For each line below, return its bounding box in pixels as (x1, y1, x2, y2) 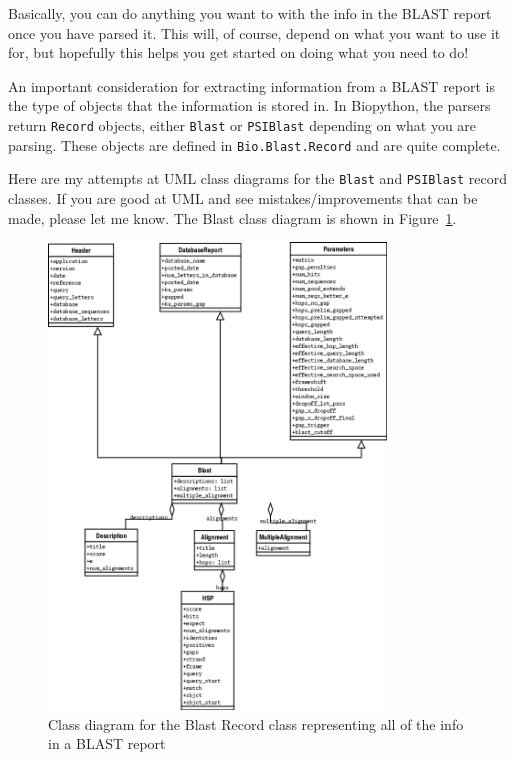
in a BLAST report (48, 733, 166, 754)
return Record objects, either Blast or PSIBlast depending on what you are (8, 114, 477, 135)
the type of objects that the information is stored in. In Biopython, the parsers (8, 95, 491, 116)
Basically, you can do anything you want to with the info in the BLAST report (8, 3, 492, 23)
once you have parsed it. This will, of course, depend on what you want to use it (8, 22, 501, 43)
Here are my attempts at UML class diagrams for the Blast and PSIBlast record (8, 168, 507, 189)
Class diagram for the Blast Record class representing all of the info (48, 713, 464, 734)
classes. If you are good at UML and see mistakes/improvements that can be (8, 187, 478, 208)
